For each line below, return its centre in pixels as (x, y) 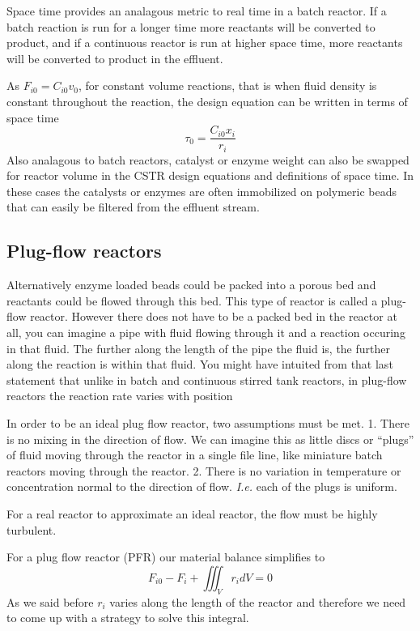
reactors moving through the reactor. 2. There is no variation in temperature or (204, 470)
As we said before (50, 601)
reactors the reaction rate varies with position (120, 396)
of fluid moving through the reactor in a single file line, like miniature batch (195, 455)
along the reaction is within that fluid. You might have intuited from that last (200, 364)
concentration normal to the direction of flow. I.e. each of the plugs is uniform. (202, 486)
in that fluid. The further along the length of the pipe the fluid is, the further (198, 348)
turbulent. (32, 529)
